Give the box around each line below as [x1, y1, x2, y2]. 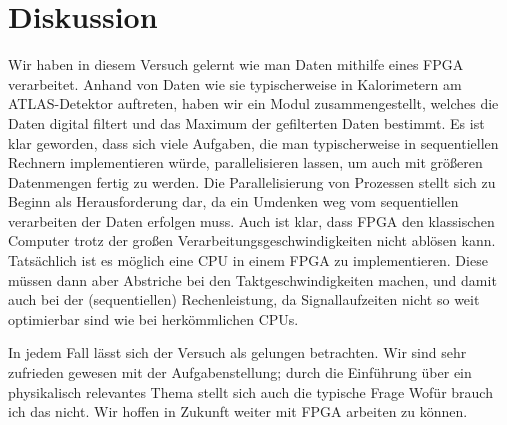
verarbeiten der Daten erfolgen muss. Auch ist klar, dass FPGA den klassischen [8, 210, 495, 231]
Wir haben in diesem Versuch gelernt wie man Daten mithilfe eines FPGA [8, 54, 464, 75]
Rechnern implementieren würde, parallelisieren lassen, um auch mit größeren [8, 152, 483, 173]
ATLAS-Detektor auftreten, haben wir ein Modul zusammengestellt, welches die [8, 93, 499, 114]
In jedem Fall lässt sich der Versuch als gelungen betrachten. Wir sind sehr [8, 342, 467, 363]
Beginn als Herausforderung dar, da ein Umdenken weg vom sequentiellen [8, 191, 459, 212]
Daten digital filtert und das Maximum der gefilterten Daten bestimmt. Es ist [8, 112, 485, 133]
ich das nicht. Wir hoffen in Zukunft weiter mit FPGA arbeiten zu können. [8, 401, 468, 422]
